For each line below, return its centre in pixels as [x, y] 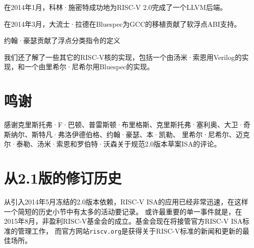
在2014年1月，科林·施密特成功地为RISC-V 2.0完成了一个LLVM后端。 [116, 7]
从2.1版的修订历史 [63, 178]
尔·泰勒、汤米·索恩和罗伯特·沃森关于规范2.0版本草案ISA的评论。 [112, 144]
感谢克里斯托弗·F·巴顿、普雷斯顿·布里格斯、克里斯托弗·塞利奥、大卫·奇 [127, 124]
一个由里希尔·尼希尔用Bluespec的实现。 [89, 67]
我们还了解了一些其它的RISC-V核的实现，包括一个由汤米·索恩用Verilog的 [123, 57]
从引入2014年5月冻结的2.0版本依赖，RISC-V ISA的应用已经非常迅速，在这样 [126, 201]
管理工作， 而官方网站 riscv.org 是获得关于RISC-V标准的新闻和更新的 [130, 230]
